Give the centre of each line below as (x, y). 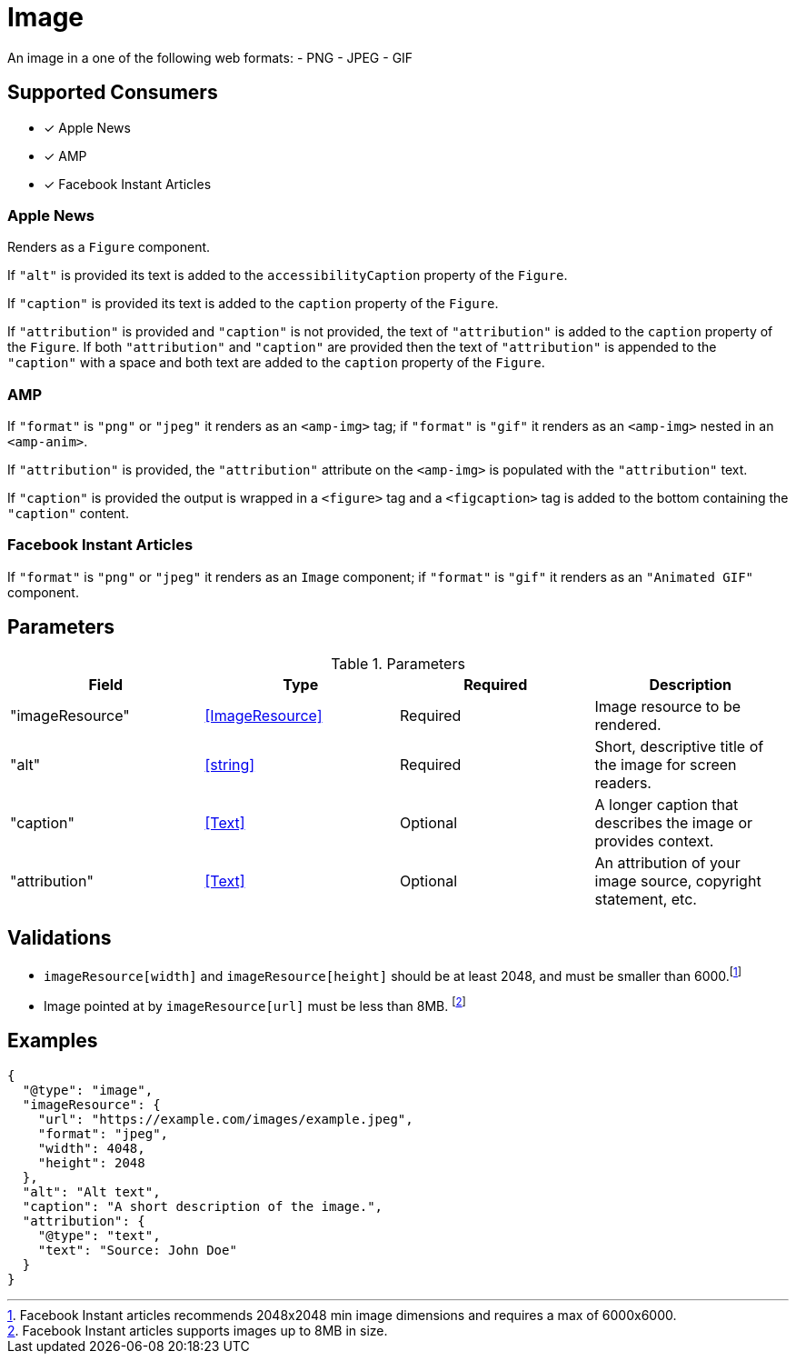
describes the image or (673, 822)
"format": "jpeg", (103, 1133)
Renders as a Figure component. (109, 247)
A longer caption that (667, 804)
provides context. (654, 841)
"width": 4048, (91, 1148)
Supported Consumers (113, 93)
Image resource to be (668, 706)
